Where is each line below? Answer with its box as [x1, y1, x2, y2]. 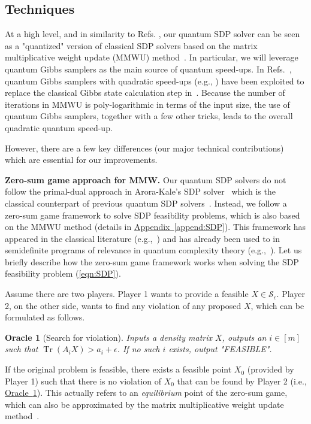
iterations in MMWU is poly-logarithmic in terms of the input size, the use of [5, 98, 290, 110]
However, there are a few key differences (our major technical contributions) [5, 141, 284, 154]
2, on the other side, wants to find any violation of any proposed [5, 299, 241, 311]
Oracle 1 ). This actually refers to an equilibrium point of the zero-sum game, [5, 386, 288, 399]
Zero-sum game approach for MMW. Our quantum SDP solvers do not [5, 173, 286, 186]
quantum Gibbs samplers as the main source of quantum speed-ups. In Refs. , [5, 62, 292, 75]
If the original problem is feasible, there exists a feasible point [5, 363, 232, 375]
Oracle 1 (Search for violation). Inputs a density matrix [5, 331, 212, 343]
